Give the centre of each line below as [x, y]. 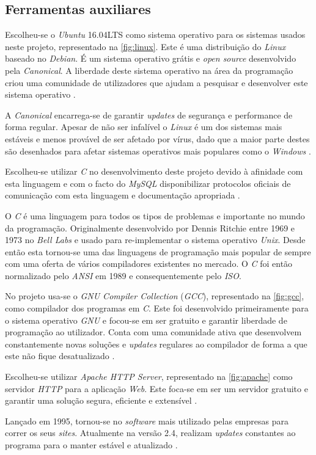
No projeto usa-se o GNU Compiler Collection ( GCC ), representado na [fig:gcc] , [155, 296]
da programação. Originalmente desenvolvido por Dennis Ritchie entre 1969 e [150, 227]
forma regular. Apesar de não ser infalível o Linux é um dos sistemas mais [144, 127]
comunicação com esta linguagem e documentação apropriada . [123, 195]
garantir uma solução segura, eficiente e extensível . [101, 400]
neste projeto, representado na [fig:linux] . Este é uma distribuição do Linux [145, 46]
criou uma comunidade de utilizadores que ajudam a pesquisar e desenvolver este [156, 82]
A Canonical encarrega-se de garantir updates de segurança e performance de [149, 115]
